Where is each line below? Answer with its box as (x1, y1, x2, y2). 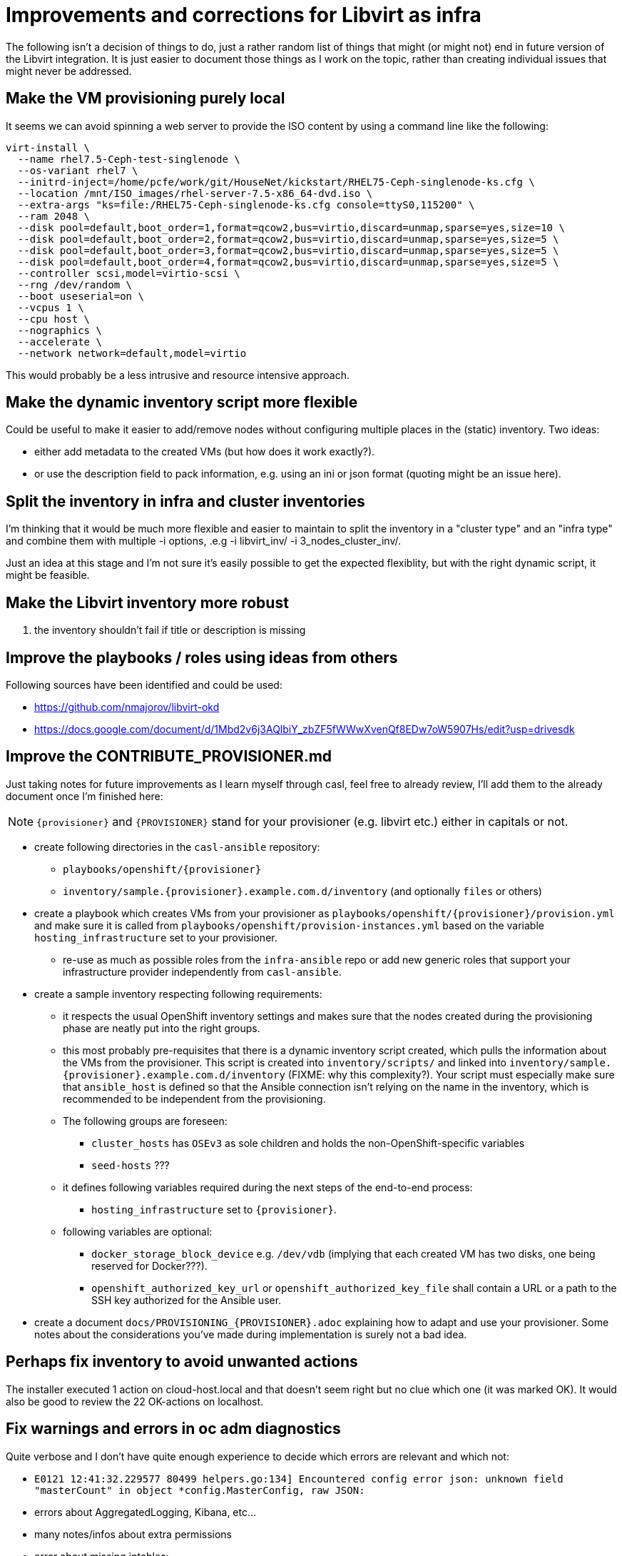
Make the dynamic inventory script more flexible (6, 393, 358, 412)
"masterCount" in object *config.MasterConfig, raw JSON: (34, 1484, 365, 1496)
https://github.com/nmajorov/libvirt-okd (34, 700, 220, 713)
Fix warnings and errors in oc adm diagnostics (6, 1420, 341, 1438)
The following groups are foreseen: (63, 1114, 228, 1127)
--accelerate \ (17, 335, 102, 348)
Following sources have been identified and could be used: (6, 678, 282, 691)
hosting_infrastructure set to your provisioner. (34, 931, 277, 944)
